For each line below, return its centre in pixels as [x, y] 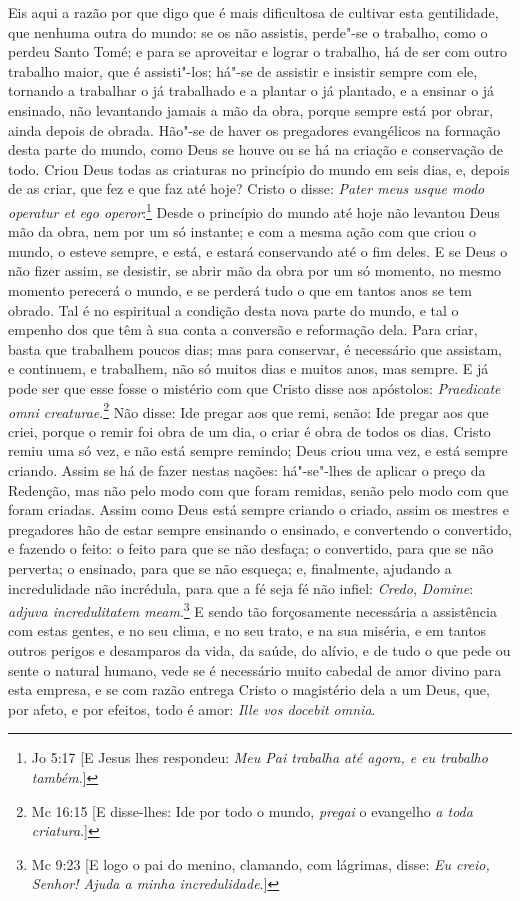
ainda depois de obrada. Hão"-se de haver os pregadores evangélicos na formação [254, 129]
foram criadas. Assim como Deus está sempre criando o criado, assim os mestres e [258, 509]
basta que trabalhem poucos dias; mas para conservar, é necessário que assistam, [255, 348]
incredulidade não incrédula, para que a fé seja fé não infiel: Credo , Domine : [241, 587]
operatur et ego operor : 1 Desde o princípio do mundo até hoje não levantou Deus [254, 210]
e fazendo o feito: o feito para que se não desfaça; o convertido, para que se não [251, 548]
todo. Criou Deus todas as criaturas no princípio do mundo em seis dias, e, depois [259, 168]
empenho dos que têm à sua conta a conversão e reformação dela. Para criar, [243, 329]
